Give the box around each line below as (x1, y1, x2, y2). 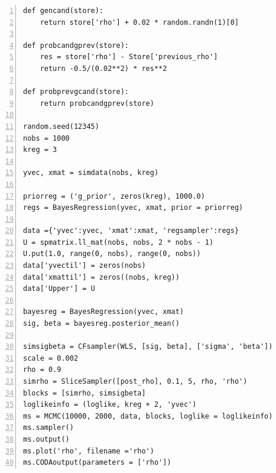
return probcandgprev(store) (40, 99, 154, 108)
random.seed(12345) (23, 122, 99, 131)
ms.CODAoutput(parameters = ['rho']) (23, 458, 171, 467)
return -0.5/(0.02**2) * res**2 (40, 64, 167, 73)
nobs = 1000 (23, 134, 70, 142)
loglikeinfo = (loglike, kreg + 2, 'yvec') (23, 400, 197, 409)
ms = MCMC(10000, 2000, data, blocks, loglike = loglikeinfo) (23, 412, 273, 420)
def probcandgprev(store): (23, 41, 129, 50)
